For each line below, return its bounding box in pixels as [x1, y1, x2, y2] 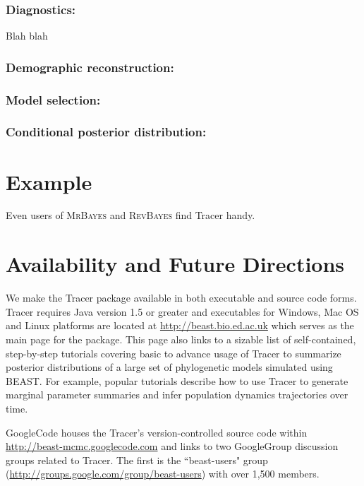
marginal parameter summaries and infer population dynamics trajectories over [6, 387, 348, 402]
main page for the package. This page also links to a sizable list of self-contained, [6, 331, 356, 346]
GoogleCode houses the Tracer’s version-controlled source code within [6, 425, 308, 439]
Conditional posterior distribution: [6, 123, 207, 141]
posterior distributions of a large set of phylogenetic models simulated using [6, 360, 333, 374]
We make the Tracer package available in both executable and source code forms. [6, 290, 357, 305]
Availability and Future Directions [6, 249, 345, 278]
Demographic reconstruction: [6, 58, 174, 76]
